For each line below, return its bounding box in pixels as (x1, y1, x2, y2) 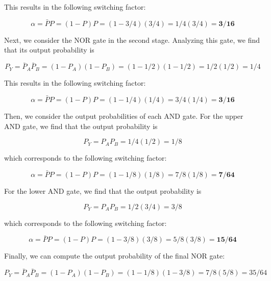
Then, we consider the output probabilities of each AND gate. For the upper (4, 111, 243, 121)
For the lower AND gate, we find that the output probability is (4, 186, 202, 196)
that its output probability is (4, 44, 94, 55)
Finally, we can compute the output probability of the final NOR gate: (4, 250, 225, 261)
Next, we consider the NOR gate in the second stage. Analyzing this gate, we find (4, 34, 260, 45)
